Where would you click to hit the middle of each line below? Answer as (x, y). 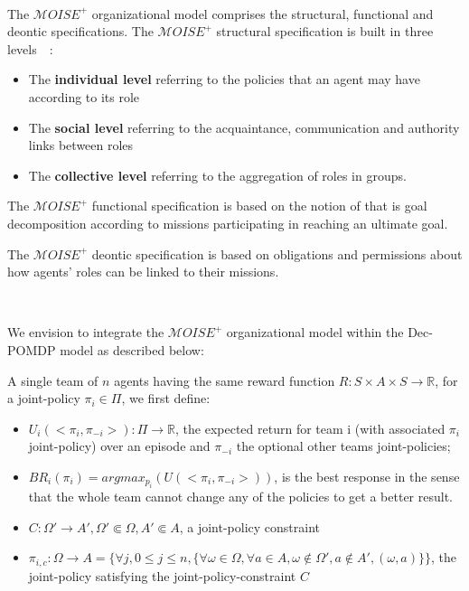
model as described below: (132, 349)
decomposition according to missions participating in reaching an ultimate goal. (228, 223)
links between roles (81, 145)
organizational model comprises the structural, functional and (263, 13)
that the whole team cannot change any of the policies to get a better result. (240, 497)
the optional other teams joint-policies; (343, 446)
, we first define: (166, 398)
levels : (30, 48)
